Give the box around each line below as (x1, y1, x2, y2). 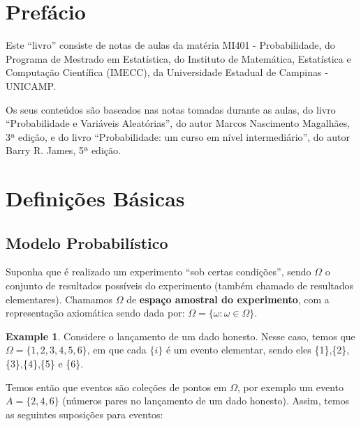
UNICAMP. (6, 78, 56, 93)
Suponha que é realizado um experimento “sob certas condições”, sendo (6, 264, 311, 279)
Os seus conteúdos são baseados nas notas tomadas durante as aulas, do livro (6, 102, 336, 116)
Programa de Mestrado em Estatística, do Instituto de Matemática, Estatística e (6, 51, 351, 66)
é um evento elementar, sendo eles (165, 342, 311, 357)
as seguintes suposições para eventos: (6, 406, 163, 421)
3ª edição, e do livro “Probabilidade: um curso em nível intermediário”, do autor (6, 129, 350, 144)
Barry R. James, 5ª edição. (6, 143, 121, 158)
